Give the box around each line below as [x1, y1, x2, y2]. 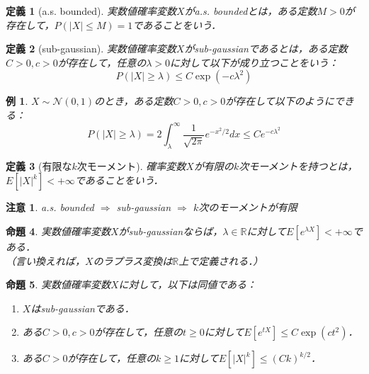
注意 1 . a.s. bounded [6, 200, 94, 215]
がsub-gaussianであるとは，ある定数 [184, 41, 348, 56]
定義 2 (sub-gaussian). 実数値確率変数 [6, 41, 176, 56]
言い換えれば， [15, 253, 85, 268]
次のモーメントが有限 [198, 200, 297, 215]
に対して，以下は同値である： [118, 277, 257, 292]
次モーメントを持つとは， [239, 158, 358, 173]
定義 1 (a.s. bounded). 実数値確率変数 [6, 4, 177, 18]
